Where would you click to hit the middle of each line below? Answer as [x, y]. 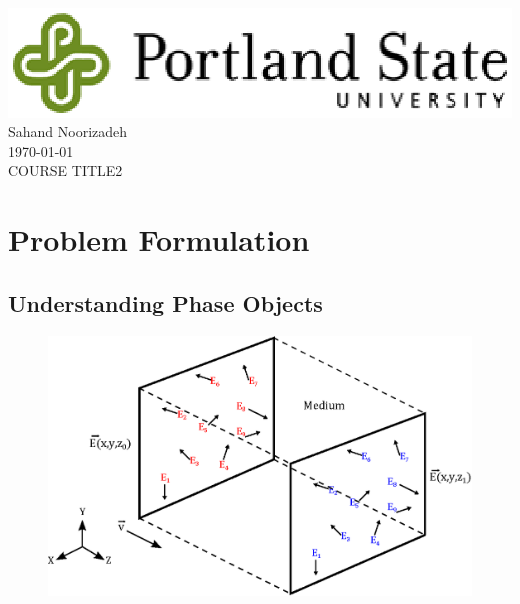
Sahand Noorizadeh [68, 131]
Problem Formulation [159, 239]
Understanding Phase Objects [165, 302]
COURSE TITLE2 [65, 170]
